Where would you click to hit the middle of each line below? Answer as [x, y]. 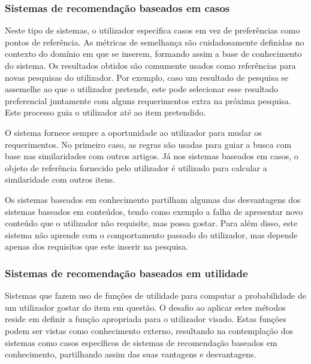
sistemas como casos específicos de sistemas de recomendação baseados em [141, 342]
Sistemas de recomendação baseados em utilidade [126, 273]
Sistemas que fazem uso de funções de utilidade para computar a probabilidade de [155, 295]
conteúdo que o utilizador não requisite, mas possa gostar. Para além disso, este [151, 223]
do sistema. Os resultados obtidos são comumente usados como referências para [150, 65]
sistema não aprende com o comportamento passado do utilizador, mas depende [151, 234]
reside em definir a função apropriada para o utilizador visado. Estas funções [146, 319]
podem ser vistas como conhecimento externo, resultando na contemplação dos [149, 330]
